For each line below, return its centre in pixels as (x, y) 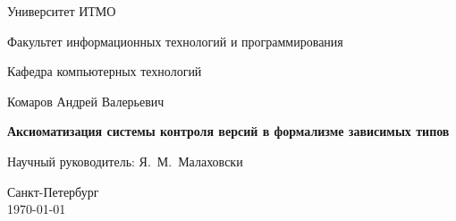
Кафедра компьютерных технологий (105, 71)
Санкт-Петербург (53, 191)
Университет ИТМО (62, 11)
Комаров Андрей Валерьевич (86, 101)
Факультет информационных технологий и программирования (175, 41)
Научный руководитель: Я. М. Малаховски (125, 161)
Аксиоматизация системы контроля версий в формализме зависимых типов (228, 131)
